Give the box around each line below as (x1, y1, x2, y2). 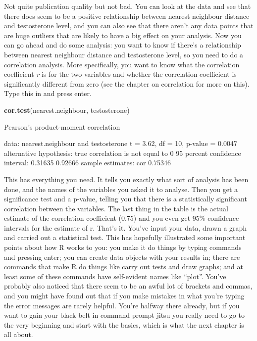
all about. (4, 329, 33, 340)
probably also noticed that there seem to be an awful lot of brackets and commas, (4, 281, 253, 291)
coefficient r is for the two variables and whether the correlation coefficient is (4, 69, 237, 79)
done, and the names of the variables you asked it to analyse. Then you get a (4, 184, 238, 194)
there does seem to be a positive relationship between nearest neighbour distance (4, 10, 250, 21)
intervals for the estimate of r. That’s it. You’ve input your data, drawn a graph (4, 222, 247, 233)
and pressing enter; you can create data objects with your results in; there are (4, 251, 240, 262)
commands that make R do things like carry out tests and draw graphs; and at (4, 261, 243, 272)
